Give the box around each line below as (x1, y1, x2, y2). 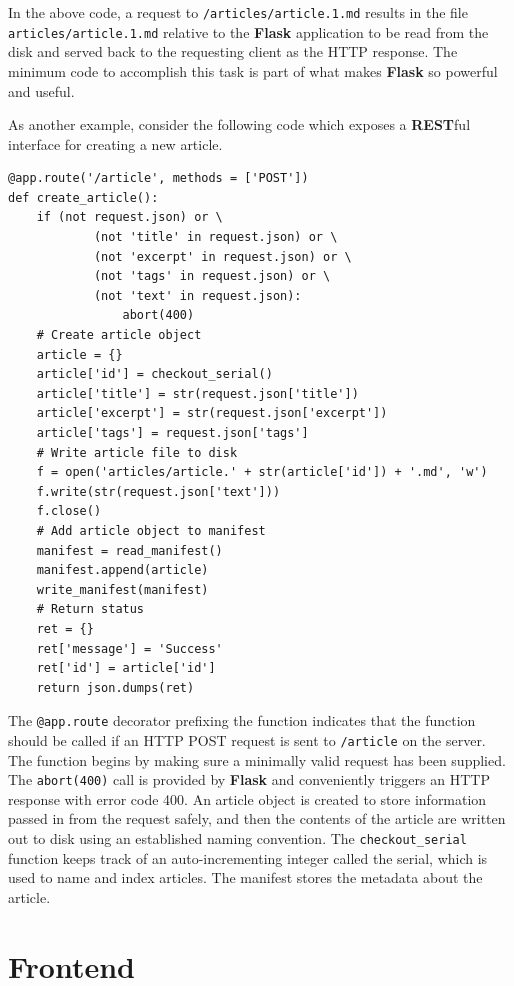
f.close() (36, 504, 102, 519)
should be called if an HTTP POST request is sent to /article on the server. (8, 729, 486, 750)
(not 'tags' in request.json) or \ (93, 269, 331, 284)
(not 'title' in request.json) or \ (93, 230, 338, 245)
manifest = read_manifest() (36, 543, 223, 558)
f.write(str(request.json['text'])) (36, 484, 281, 499)
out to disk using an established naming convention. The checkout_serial (8, 828, 467, 849)
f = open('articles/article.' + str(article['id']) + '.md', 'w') (36, 465, 488, 480)
